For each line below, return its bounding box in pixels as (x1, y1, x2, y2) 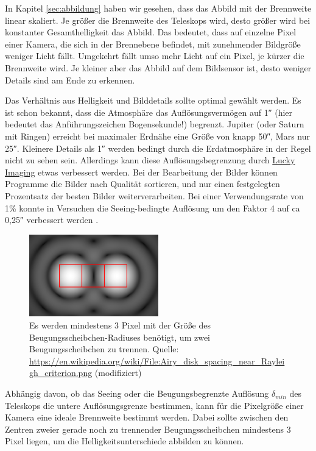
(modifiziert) (94, 366, 142, 379)
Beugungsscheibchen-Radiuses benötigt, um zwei (29, 330, 211, 343)
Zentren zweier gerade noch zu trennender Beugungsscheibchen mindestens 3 (5, 422, 291, 435)
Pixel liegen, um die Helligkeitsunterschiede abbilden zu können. (5, 435, 244, 447)
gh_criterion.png (29, 366, 93, 379)
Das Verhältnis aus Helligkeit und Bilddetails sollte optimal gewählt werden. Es (5, 94, 301, 107)
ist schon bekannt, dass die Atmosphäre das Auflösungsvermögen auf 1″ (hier (5, 105, 293, 118)
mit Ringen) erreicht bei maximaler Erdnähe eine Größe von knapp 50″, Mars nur (5, 129, 310, 142)
